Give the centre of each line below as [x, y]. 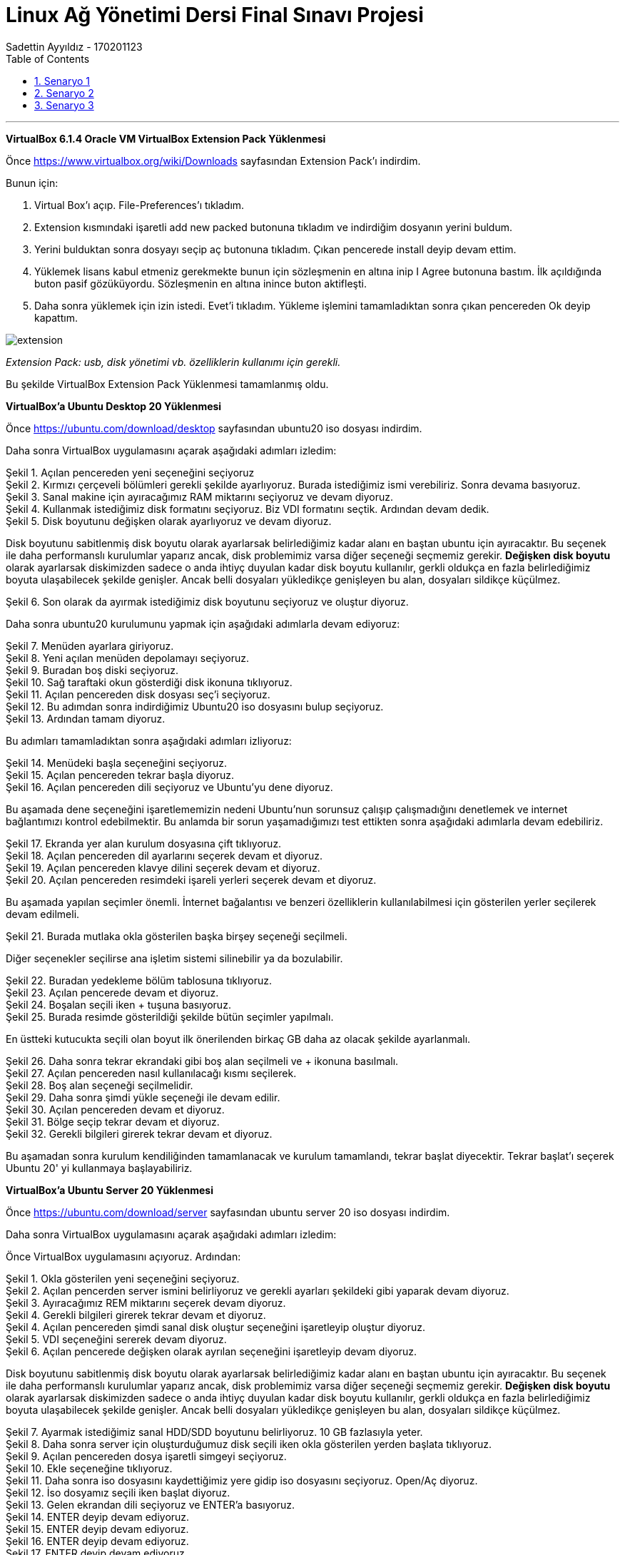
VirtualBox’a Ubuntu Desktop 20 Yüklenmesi [114, 406]
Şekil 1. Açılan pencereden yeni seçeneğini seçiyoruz [130, 472]
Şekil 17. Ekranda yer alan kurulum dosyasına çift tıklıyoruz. [144, 843]
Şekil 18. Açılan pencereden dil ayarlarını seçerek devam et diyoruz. [164, 855]
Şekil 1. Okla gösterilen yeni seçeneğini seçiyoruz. [123, 1278]
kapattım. [56, 317]
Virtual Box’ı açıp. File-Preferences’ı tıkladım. [139, 205]
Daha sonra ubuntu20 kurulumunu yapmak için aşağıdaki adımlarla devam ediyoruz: [203, 623]
